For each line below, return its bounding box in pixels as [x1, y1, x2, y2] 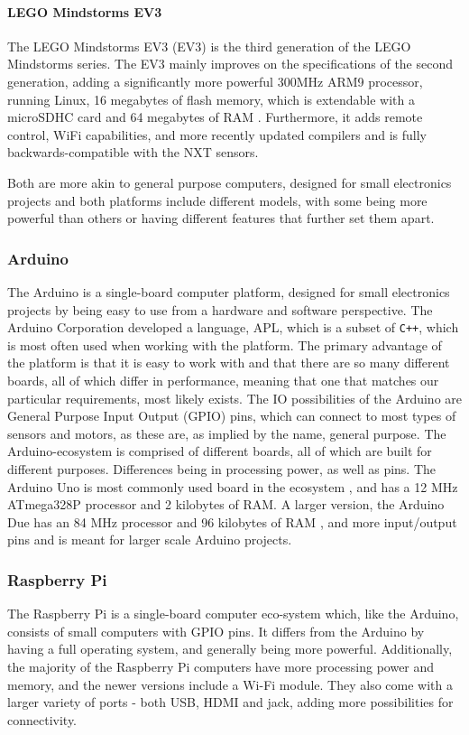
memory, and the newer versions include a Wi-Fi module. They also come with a [7, 675, 454, 693]
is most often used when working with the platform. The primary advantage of [7, 335, 442, 354]
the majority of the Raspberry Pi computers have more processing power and [7, 656, 435, 675]
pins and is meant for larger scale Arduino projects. [7, 530, 292, 549]
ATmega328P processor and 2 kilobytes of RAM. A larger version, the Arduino [7, 495, 445, 514]
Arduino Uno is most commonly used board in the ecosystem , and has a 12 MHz [7, 477, 458, 496]
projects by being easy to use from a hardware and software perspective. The [7, 300, 433, 319]
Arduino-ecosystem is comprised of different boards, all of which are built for [7, 442, 432, 461]
